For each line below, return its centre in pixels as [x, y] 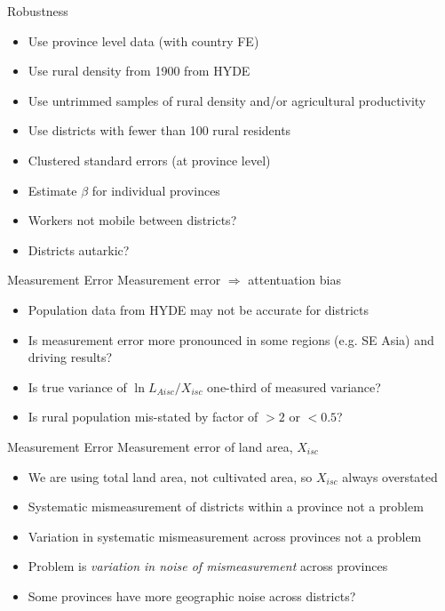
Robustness [38, 11]
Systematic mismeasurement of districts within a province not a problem [226, 506]
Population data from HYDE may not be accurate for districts [198, 309]
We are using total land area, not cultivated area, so [170, 476]
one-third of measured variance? [294, 386]
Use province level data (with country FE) [143, 40]
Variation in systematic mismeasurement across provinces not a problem [225, 536]
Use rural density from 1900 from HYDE [139, 71]
